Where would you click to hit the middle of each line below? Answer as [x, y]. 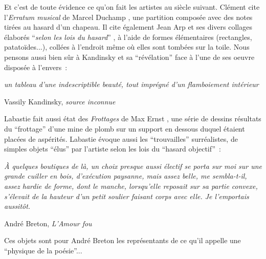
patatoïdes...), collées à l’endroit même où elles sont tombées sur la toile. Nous [127, 47]
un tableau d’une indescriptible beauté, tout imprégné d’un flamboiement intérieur [131, 84]
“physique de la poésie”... [43, 250]
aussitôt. [17, 206]
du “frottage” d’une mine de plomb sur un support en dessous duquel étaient [125, 128]
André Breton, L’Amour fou [48, 223]
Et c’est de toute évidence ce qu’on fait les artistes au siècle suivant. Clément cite [132, 7]
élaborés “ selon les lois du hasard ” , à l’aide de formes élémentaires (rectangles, [128, 37]
